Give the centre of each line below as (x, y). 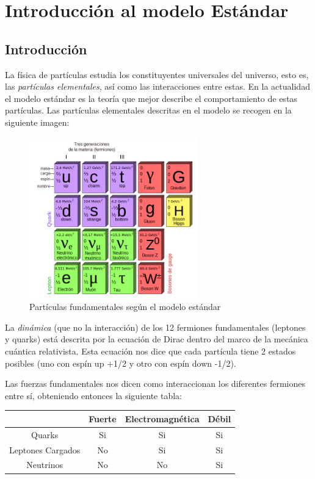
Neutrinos (45, 465)
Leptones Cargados (45, 449)
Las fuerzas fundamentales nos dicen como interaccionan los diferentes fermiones (155, 384)
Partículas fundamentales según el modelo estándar (125, 307)
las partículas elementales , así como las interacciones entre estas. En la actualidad (157, 86)
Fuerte (103, 418)
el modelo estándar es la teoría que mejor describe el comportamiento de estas (151, 98)
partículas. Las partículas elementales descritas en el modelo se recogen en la (148, 110)
